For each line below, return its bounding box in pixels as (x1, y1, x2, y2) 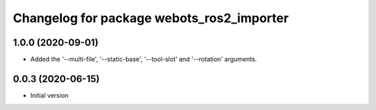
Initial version (30, 91, 69, 100)
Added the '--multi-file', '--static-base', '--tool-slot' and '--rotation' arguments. (30, 55, 258, 64)
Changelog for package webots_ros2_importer (13, 10, 289, 26)
